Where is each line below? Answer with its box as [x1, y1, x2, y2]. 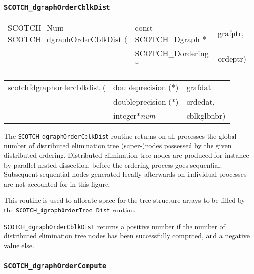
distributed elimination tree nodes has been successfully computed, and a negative [4, 231, 250, 241]
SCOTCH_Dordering [135, 47, 209, 59]
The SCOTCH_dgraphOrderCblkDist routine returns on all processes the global [4, 130, 237, 141]
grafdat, [186, 81, 213, 93]
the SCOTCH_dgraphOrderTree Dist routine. [4, 205, 136, 214]
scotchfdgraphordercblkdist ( [8, 81, 106, 93]
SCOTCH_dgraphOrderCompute [4, 262, 106, 270]
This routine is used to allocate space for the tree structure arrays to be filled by [4, 195, 245, 205]
